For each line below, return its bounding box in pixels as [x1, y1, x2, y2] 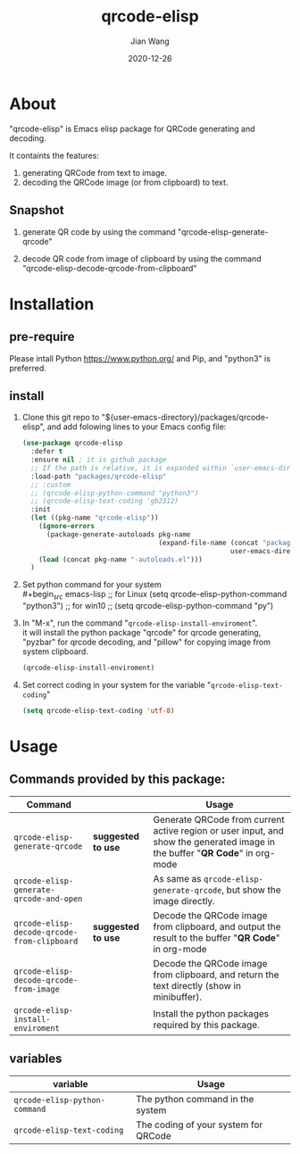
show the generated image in [153, 835, 275, 848]
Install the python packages [153, 1007, 270, 1019]
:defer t [30, 447, 63, 456]
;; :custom [30, 480, 71, 489]
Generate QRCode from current [153, 813, 285, 826]
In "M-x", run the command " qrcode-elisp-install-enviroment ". [21, 618, 258, 628]
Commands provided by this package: [9, 772, 226, 787]
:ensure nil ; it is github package [30, 455, 167, 465]
